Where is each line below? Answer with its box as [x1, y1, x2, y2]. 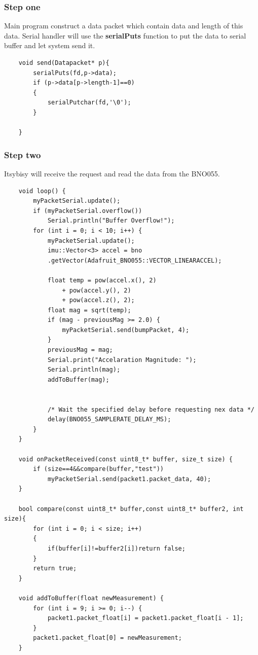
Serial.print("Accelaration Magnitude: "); [47, 356, 197, 363]
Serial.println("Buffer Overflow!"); [47, 217, 175, 225]
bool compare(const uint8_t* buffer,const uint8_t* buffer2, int [18, 505, 244, 513]
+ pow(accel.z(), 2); [62, 297, 135, 304]
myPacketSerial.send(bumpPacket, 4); [62, 326, 190, 334]
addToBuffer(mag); [47, 376, 109, 383]
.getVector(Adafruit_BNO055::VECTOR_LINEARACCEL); [47, 257, 222, 264]
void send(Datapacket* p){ [18, 59, 109, 66]
